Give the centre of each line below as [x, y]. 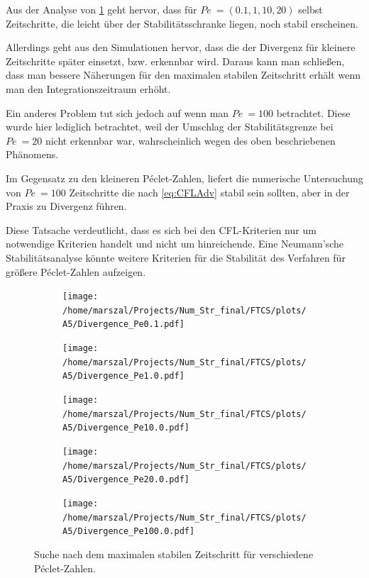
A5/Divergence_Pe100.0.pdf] [129, 532]
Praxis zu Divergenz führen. [66, 206]
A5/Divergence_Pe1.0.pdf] [123, 376]
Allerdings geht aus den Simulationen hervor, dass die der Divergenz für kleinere [181, 47]
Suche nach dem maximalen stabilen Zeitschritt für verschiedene [174, 554]
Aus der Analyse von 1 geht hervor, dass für [101, 9]
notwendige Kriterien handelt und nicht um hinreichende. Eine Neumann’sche [175, 244]
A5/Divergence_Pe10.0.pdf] [126, 428]
